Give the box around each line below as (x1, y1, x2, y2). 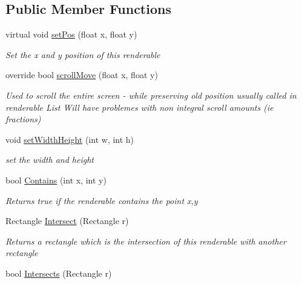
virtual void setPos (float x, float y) (5, 28, 137, 41)
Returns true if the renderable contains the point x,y (5, 194, 198, 206)
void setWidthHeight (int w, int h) (5, 133, 134, 145)
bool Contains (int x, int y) (5, 173, 107, 186)
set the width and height (5, 153, 94, 166)
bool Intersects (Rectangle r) (5, 266, 112, 279)
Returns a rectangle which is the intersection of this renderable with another (5, 234, 286, 247)
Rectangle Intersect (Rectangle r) (5, 214, 129, 227)
